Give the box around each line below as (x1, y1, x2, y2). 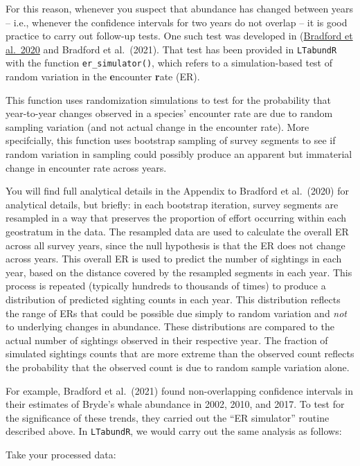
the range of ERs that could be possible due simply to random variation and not (6, 305, 348, 320)
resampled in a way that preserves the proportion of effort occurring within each (6, 210, 347, 225)
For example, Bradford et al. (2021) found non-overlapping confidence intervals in (6, 383, 353, 397)
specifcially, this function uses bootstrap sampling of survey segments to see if (6, 133, 336, 147)
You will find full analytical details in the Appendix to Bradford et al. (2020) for (6, 183, 349, 198)
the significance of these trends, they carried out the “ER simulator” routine (6, 410, 330, 424)
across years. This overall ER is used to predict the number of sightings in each (6, 251, 342, 266)
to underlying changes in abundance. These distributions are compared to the (6, 319, 334, 334)
